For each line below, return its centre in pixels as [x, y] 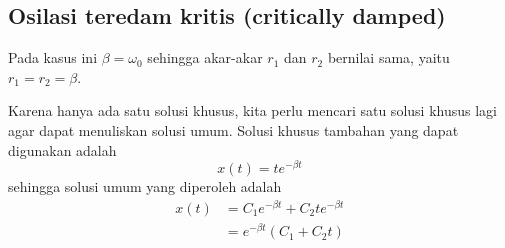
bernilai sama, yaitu [388, 57]
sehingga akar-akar [205, 57]
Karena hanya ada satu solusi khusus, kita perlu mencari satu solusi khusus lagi [252, 110]
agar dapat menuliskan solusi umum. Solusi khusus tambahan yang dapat [233, 129]
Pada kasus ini [53, 57]
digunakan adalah [62, 149]
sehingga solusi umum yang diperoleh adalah [145, 186]
